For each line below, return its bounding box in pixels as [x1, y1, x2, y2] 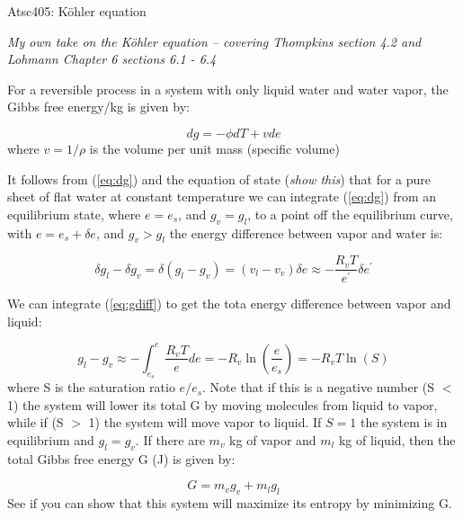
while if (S [7, 413, 64, 432]
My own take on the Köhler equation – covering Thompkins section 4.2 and [7, 31, 422, 50]
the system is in [360, 413, 448, 432]
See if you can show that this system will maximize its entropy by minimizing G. [7, 494, 452, 513]
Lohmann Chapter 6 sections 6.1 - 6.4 [7, 49, 217, 68]
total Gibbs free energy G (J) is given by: [7, 449, 236, 468]
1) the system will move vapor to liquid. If [88, 413, 322, 432]
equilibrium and [7, 430, 94, 449]
